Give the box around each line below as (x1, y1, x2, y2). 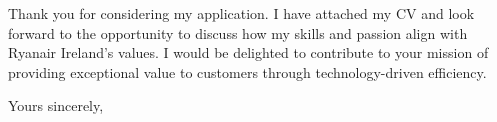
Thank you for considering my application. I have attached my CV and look (8, 3, 475, 23)
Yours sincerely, (8, 95, 104, 116)
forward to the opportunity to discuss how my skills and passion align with (8, 22, 468, 43)
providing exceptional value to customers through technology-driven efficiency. (8, 61, 487, 82)
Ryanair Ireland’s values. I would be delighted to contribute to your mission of (8, 42, 489, 63)
